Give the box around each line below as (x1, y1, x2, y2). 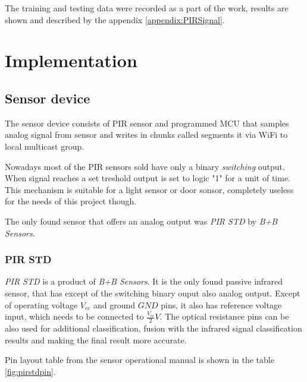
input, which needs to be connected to (5, 310, 144, 323)
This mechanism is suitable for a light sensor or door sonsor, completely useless (5, 183, 294, 195)
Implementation (5, 48, 137, 72)
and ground (93, 298, 136, 311)
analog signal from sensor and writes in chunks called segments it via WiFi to (5, 128, 288, 141)
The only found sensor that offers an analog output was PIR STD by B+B (5, 214, 278, 227)
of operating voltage (5, 298, 78, 311)
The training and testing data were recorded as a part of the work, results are (5, 2, 289, 14)
